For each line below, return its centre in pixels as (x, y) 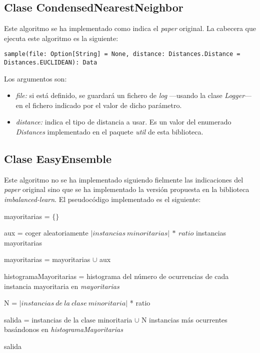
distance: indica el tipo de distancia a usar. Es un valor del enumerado (123, 122)
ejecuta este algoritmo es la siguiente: (61, 38)
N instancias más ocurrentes (184, 319)
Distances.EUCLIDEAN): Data (51, 63)
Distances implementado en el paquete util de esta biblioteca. (109, 132)
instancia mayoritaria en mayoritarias (62, 286)
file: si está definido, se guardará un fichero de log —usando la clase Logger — (134, 95)
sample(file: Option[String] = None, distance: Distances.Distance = (122, 54)
